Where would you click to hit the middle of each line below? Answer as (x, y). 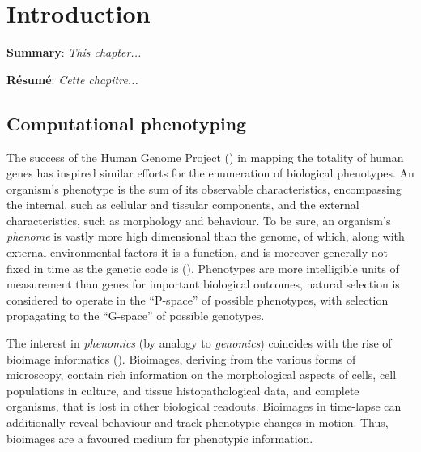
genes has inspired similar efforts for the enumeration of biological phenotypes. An (210, 173)
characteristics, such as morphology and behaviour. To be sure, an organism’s (199, 220)
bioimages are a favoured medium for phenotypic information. (160, 438)
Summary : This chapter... (74, 52)
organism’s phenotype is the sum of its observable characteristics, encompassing (204, 188)
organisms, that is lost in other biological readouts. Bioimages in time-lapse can (204, 406)
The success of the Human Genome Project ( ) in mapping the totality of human (205, 157)
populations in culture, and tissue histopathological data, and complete (183, 390)
